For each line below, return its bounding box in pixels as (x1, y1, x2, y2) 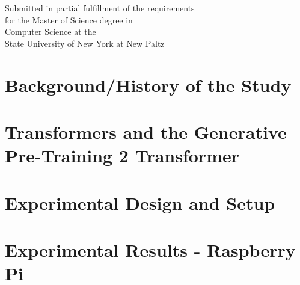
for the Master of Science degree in (5, 13, 133, 26)
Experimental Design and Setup (5, 190, 275, 215)
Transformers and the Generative (5, 119, 287, 144)
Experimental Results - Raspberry (5, 237, 296, 262)
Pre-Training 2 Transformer (5, 143, 239, 168)
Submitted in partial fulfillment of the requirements (5, 2, 195, 14)
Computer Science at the (5, 25, 96, 38)
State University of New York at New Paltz (5, 37, 165, 49)
